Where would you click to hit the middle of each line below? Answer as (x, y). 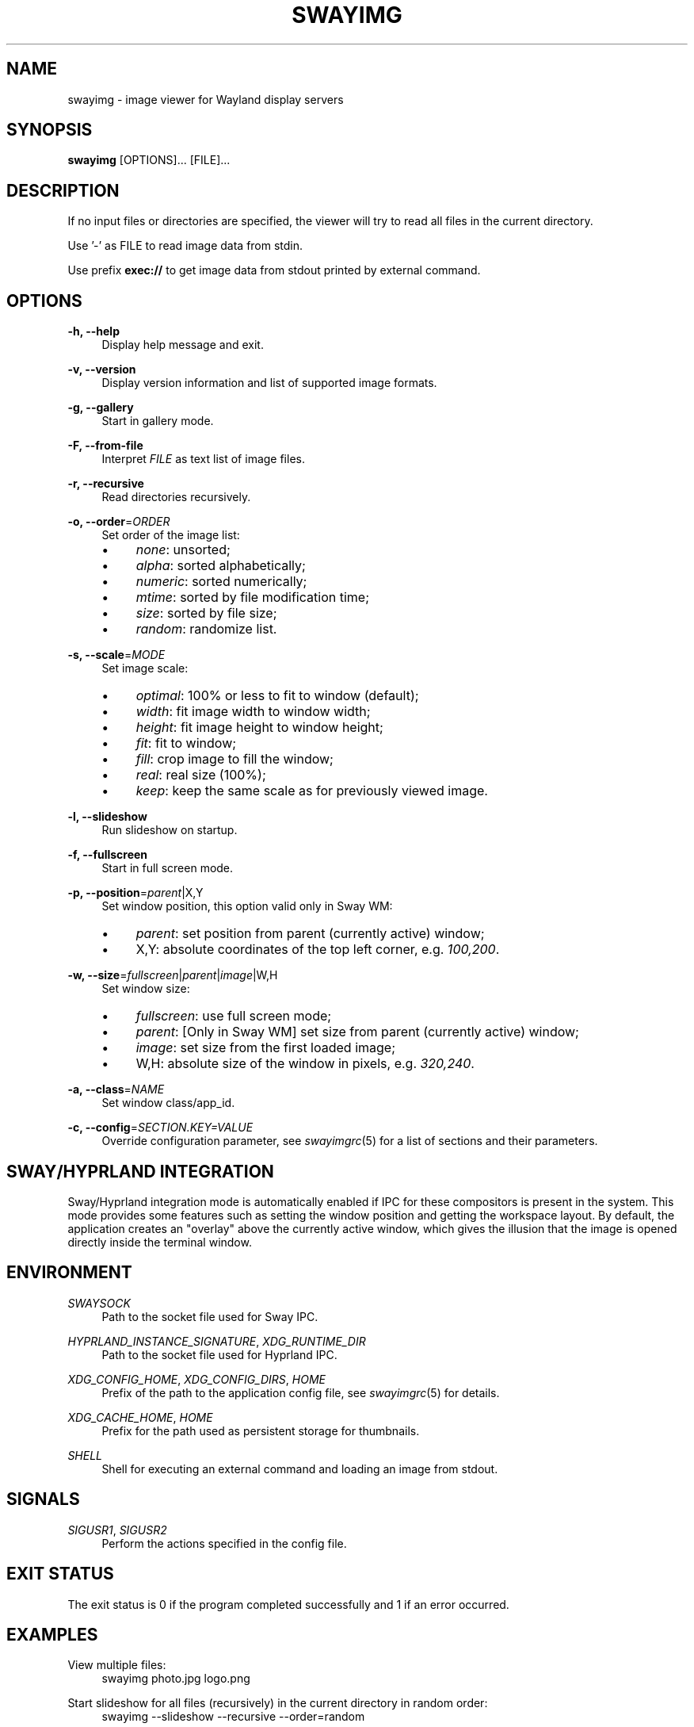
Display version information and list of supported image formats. (269, 383)
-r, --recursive (106, 484)
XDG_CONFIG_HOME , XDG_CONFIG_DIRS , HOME (196, 1379)
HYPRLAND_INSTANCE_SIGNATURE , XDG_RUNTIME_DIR (217, 1341)
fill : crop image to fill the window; (235, 759)
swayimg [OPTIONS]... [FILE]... (149, 160)
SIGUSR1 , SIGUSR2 (117, 1530)
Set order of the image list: (171, 535)
